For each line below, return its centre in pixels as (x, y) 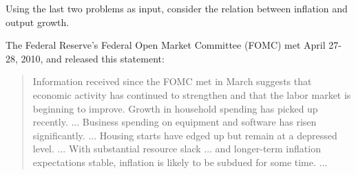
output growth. (38, 22)
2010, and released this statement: (93, 58)
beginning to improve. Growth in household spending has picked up (175, 108)
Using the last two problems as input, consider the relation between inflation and (177, 8)
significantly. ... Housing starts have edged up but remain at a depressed (185, 135)
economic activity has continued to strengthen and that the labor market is (192, 94)
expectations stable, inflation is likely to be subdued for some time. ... (180, 162)
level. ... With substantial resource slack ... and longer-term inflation (177, 149)
